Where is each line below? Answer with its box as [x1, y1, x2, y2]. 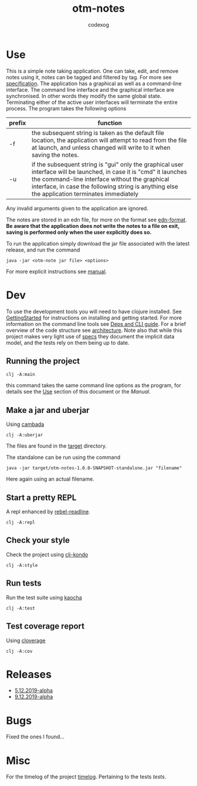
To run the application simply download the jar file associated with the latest [6, 240, 190, 247]
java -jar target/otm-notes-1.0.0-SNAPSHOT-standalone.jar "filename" [6, 465, 182, 471]
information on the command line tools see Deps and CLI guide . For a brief [6, 320, 186, 327]
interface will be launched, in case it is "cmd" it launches [31, 167, 188, 176]
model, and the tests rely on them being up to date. [6, 339, 130, 346]
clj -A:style [6, 562, 38, 568]
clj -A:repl [6, 519, 35, 526]
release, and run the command [6, 246, 80, 253]
